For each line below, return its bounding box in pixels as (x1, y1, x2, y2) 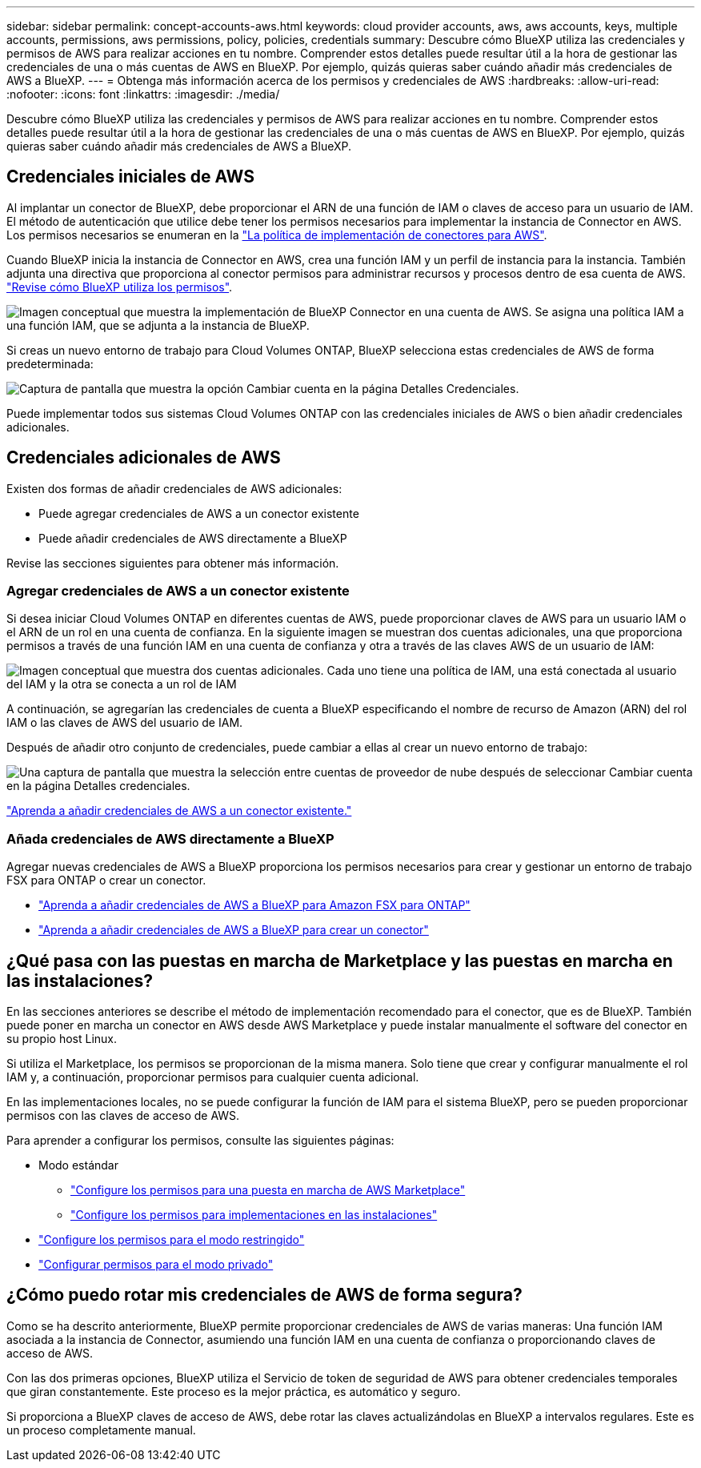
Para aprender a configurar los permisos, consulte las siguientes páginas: (6, 1133, 395, 1148)
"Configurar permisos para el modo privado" (38, 1257, 274, 1272)
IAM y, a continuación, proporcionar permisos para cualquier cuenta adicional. (6, 1070, 419, 1085)
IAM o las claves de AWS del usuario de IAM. (6, 716, 243, 730)
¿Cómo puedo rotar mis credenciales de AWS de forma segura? (6, 1285, 523, 1306)
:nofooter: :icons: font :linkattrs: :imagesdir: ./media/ (6, 87, 280, 101)
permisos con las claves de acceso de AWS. (6, 1109, 240, 1123)
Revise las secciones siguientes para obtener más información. (6, 556, 339, 570)
